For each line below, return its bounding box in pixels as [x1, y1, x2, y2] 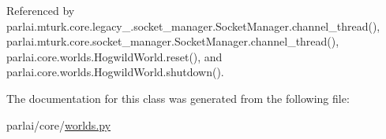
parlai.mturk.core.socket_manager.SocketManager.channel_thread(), [6, 33, 339, 49]
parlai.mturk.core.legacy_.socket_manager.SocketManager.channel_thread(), [6, 17, 380, 34]
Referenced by [6, 2, 75, 18]
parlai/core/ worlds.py [6, 116, 111, 133]
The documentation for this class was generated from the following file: [6, 90, 350, 106]
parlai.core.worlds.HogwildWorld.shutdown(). [6, 64, 224, 80]
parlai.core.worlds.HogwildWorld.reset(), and [6, 48, 223, 64]
